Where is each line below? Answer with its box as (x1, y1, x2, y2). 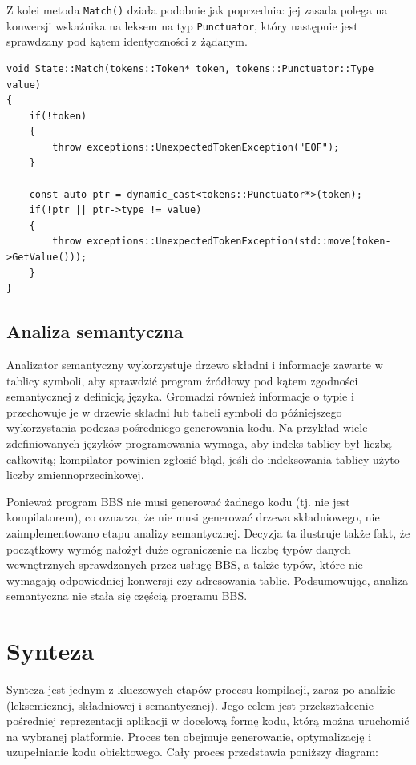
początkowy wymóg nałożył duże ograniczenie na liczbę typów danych (6, 540, 351, 557)
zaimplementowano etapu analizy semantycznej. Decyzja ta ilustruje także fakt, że (6, 524, 410, 541)
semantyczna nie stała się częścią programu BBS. (6, 587, 248, 604)
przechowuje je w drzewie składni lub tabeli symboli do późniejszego (6, 403, 342, 420)
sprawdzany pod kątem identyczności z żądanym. (6, 33, 248, 50)
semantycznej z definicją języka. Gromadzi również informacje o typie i (6, 388, 354, 405)
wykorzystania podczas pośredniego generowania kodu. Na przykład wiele (6, 419, 368, 436)
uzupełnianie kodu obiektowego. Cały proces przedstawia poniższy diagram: (6, 743, 378, 760)
